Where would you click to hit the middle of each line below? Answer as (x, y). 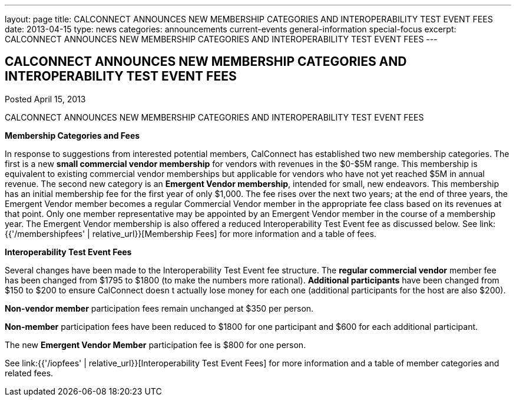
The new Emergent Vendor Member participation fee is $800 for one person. (156, 345)
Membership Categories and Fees (72, 135)
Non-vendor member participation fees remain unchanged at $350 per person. (159, 308)
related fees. (29, 373)
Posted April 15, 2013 (45, 99)
